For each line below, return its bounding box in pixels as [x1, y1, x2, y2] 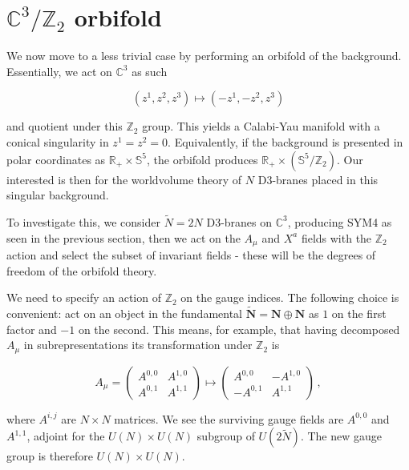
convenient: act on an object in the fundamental [6, 304, 243, 321]
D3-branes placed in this [257, 171, 379, 187]
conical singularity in [6, 133, 109, 150]
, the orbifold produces [146, 151, 258, 167]
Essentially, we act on [6, 62, 112, 79]
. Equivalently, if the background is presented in [168, 133, 403, 150]
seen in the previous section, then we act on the [6, 229, 241, 246]
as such [132, 62, 168, 79]
